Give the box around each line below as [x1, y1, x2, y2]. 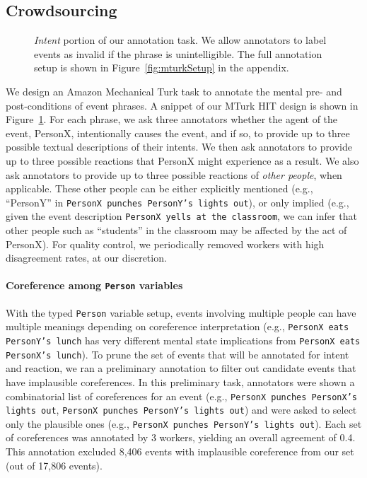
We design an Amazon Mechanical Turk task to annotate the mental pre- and [6, 83, 342, 98]
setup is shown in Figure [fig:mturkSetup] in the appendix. [34, 60, 289, 75]
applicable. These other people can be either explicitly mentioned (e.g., [6, 181, 313, 196]
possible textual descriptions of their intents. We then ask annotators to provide [6, 139, 352, 154]
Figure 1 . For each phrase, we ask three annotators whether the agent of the [6, 112, 338, 127]
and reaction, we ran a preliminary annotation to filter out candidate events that [6, 361, 356, 375]
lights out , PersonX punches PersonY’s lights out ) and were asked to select [6, 402, 357, 417]
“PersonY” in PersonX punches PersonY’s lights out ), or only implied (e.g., [6, 194, 349, 209]
